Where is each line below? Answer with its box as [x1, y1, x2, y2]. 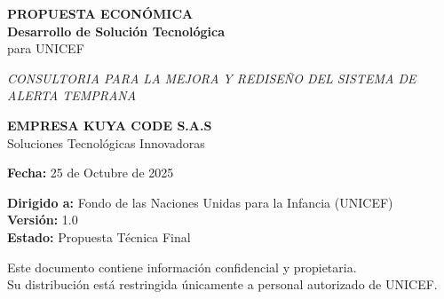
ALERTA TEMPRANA [7, 86, 137, 105]
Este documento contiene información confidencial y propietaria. [7, 257, 357, 276]
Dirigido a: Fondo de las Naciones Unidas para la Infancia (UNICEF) [7, 193, 393, 211]
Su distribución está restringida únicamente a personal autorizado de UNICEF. [7, 275, 438, 294]
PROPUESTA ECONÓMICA [7, 4, 194, 22]
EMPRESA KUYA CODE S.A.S [7, 115, 212, 134]
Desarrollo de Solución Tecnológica [7, 21, 226, 40]
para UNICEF [7, 39, 84, 58]
